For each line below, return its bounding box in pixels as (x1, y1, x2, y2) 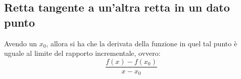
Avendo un (4, 38, 37, 48)
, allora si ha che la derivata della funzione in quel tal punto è (46, 38, 237, 48)
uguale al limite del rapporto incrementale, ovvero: (4, 48, 161, 58)
